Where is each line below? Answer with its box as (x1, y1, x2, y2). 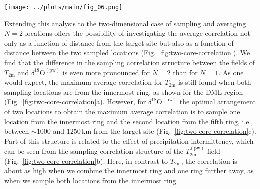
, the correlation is (181, 155, 237, 166)
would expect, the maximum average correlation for (4, 77, 163, 87)
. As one (218, 67, 244, 77)
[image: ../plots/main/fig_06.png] (4, 4, 123, 11)
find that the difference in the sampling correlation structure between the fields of (4, 57, 255, 68)
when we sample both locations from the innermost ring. (4, 175, 178, 185)
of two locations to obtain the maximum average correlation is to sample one (4, 106, 240, 116)
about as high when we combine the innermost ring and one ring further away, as (4, 165, 254, 176)
